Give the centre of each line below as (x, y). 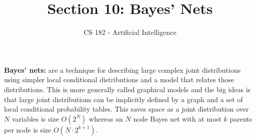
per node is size (28, 129)
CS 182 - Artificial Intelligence (130, 32)
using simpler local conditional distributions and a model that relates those (119, 79)
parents (241, 118)
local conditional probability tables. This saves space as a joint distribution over (126, 109)
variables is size (35, 118)
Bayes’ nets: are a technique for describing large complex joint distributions (122, 70)
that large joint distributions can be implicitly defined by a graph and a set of (123, 99)
